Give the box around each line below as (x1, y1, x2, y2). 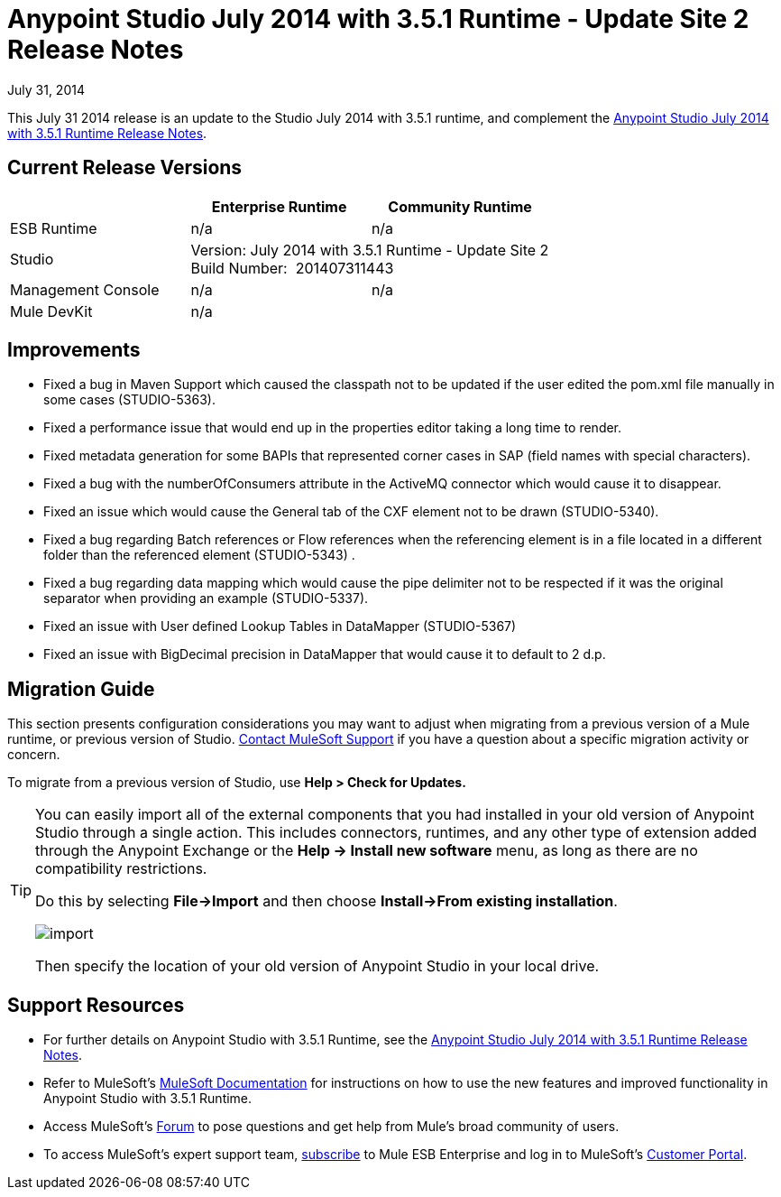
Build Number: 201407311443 (190, 258, 394, 277)
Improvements (7, 339, 141, 362)
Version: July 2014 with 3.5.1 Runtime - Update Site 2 (190, 240, 549, 259)
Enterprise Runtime (211, 197, 347, 216)
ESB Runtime (10, 218, 97, 237)
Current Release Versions (7, 156, 243, 180)
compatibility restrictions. (35, 859, 207, 878)
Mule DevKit (10, 302, 93, 320)
